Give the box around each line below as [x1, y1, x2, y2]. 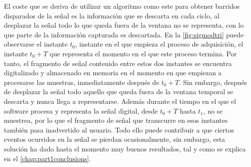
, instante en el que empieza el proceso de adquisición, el [75, 39, 243, 49]
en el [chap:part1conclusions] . [4, 153, 91, 163]
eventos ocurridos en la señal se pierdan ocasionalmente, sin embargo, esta [4, 134, 225, 144]
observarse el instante [4, 39, 68, 49]
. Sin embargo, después [179, 77, 247, 87]
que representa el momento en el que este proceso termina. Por [50, 48, 237, 58]
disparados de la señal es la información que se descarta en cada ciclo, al [4, 10, 220, 20]
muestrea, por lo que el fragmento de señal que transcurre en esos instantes [4, 115, 228, 125]
